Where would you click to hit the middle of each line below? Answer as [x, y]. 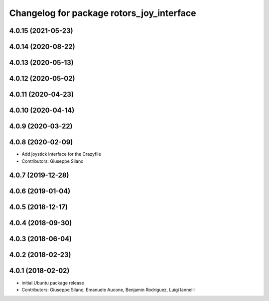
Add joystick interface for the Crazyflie [62, 154]
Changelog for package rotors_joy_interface [103, 13]
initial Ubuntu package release [53, 283]
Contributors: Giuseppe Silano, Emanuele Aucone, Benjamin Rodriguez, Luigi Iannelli [108, 290]
